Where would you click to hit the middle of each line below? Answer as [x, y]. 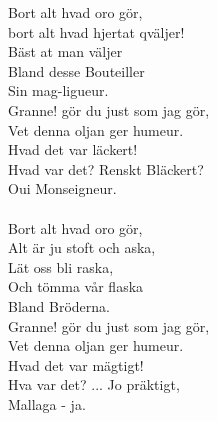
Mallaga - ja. [47, 403]
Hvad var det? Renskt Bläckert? [106, 168]
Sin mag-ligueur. [58, 90]
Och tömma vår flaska [76, 286]
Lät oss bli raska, [61, 266]
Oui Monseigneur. [62, 188]
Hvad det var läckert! [73, 149]
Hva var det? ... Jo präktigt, [94, 384]
